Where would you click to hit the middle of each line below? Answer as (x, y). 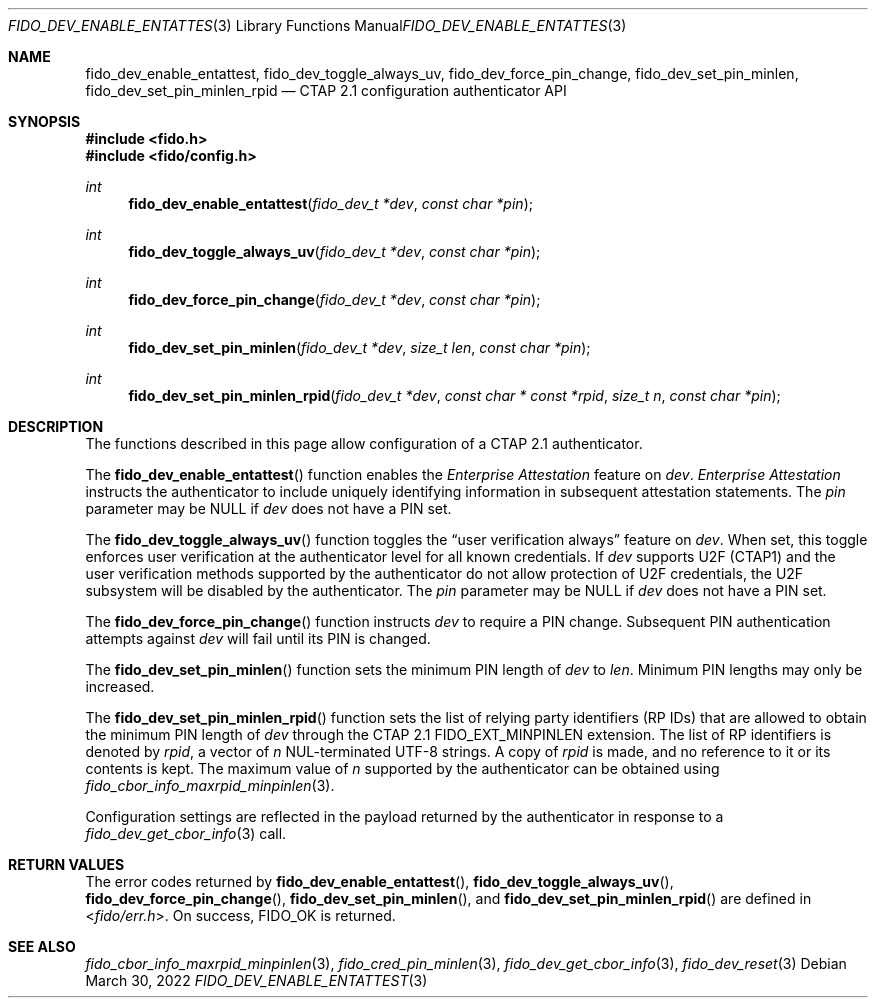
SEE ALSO (42, 946)
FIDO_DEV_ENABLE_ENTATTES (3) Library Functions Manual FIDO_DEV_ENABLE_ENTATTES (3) (317, 25)
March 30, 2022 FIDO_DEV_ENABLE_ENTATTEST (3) (256, 980)
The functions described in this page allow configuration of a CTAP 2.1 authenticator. (364, 443)
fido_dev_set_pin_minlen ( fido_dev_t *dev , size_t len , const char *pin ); (359, 347)
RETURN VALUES (66, 864)
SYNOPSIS (44, 121)
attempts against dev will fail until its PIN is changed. (258, 638)
